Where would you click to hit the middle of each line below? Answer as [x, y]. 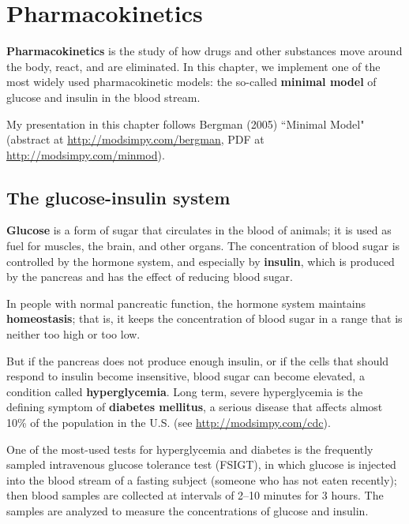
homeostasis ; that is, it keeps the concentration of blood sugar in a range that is [204, 318]
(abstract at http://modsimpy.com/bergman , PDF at [135, 139]
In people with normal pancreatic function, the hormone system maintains [186, 303]
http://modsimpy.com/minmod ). [86, 154]
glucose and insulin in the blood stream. [103, 97]
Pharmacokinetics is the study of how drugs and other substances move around [204, 51]
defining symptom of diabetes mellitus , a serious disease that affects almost [195, 407]
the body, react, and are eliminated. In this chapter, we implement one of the [193, 66]
